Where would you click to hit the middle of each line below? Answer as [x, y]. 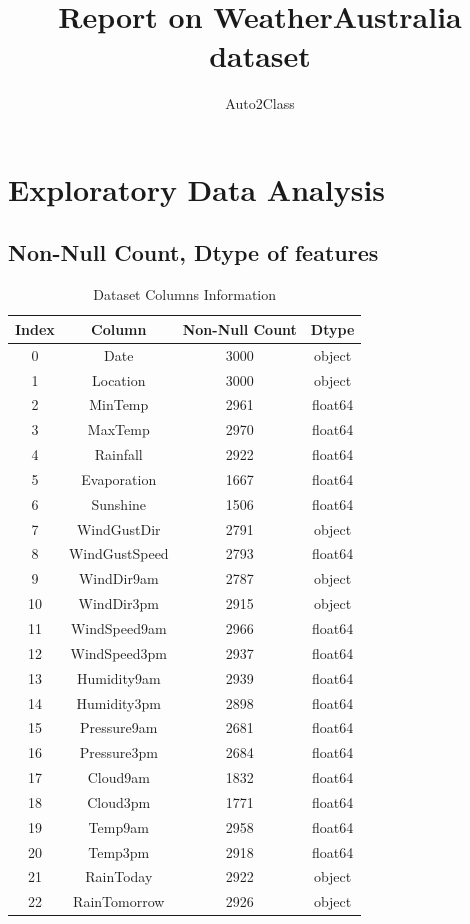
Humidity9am [118, 677]
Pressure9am [119, 727]
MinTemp [119, 404]
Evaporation [119, 478]
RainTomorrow [119, 901]
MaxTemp [118, 429]
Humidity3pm [118, 702]
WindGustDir [118, 528]
